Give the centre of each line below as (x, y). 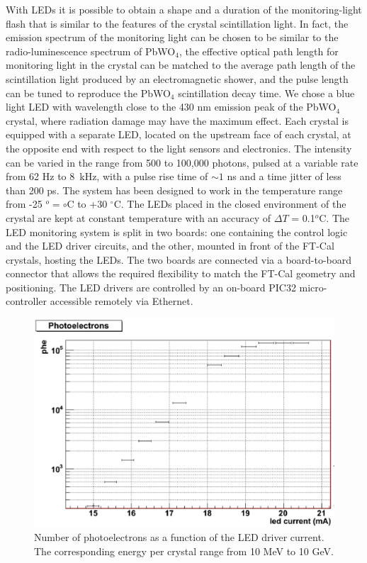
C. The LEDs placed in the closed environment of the (230, 204)
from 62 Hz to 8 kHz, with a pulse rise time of (107, 176)
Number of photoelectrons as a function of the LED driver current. (179, 537)
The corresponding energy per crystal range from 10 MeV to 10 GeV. (184, 551)
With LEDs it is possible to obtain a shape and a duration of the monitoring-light (184, 9)
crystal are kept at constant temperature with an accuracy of (139, 217)
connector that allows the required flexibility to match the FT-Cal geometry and (181, 273)
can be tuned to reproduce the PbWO (88, 93)
